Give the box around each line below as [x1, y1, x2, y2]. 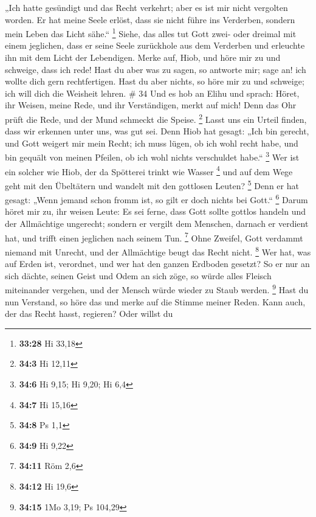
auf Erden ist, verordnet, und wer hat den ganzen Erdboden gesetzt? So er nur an [5, 257, 310, 270]
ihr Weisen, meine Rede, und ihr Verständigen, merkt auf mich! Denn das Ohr [5, 99, 297, 111]
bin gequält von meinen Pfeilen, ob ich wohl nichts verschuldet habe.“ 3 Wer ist [5, 149, 300, 164]
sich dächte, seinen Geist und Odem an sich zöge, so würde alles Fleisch [5, 269, 272, 282]
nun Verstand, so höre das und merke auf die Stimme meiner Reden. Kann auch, [5, 295, 306, 308]
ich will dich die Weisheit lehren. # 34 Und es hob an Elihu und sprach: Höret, [5, 86, 300, 99]
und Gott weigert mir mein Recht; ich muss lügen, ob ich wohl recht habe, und [5, 136, 298, 149]
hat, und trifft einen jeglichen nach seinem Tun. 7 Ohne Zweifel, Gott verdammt [5, 229, 303, 244]
